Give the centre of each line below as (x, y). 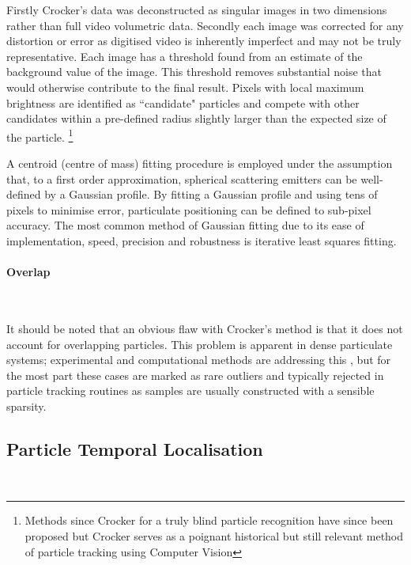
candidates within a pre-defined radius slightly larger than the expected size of (196, 118)
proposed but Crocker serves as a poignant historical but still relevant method (214, 535)
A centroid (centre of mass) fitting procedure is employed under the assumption (200, 163)
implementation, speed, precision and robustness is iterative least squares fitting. (202, 240)
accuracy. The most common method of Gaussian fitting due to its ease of (185, 225)
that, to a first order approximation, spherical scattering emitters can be (182, 178)
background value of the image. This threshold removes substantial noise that (194, 72)
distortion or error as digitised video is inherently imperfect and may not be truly (204, 41)
